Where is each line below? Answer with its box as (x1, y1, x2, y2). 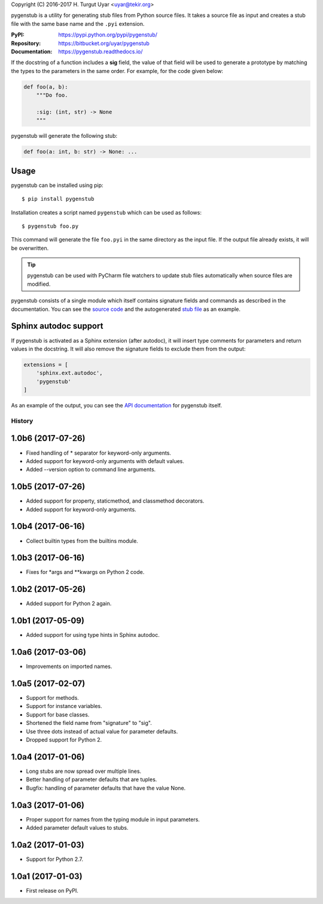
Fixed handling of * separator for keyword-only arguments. (26, 449, 172, 456)
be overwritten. (11, 244, 49, 252)
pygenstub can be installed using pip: (11, 182, 103, 189)
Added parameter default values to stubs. (26, 824, 129, 832)
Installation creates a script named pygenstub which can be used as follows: (11, 208, 202, 216)
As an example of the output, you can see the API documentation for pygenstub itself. (11, 402, 223, 409)
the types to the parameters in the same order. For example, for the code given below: (11, 67, 224, 74)
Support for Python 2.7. (26, 855, 84, 863)
